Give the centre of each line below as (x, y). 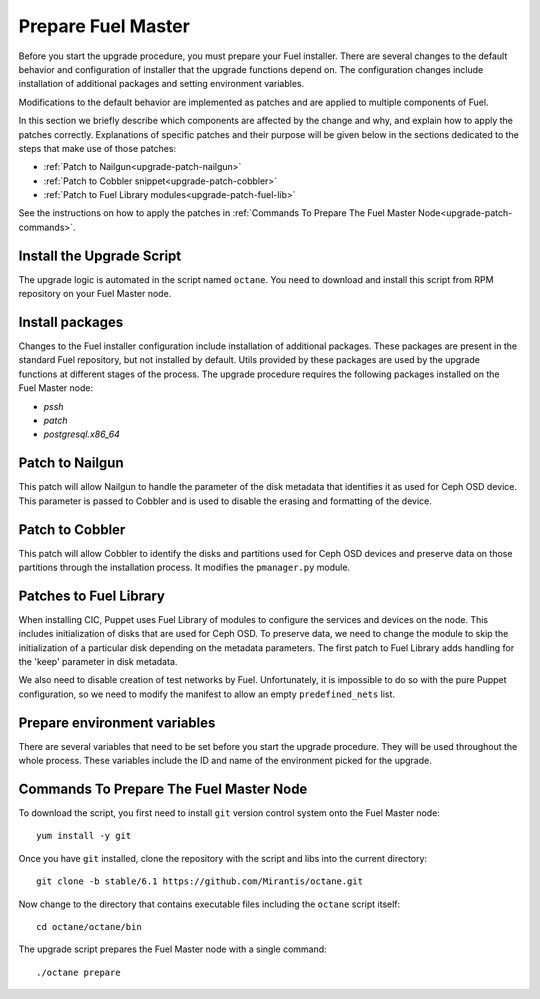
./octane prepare (78, 972)
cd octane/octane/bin (89, 926)
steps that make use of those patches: (97, 148)
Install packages (71, 321)
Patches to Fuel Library (91, 595)
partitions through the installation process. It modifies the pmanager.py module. (184, 567)
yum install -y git (84, 836)
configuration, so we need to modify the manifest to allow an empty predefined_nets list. (206, 694)
